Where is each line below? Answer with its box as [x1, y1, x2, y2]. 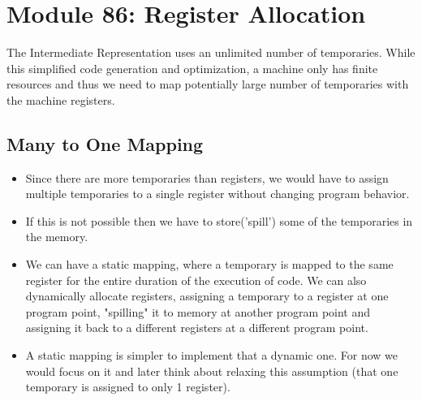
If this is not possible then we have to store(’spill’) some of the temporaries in [25, 212, 413, 229]
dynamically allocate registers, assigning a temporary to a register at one [25, 287, 389, 304]
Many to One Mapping [6, 131, 204, 156]
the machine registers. [6, 91, 115, 108]
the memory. [25, 228, 88, 245]
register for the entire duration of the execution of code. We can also [25, 271, 367, 288]
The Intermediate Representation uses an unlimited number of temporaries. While [6, 44, 416, 61]
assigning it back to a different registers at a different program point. [25, 319, 368, 336]
